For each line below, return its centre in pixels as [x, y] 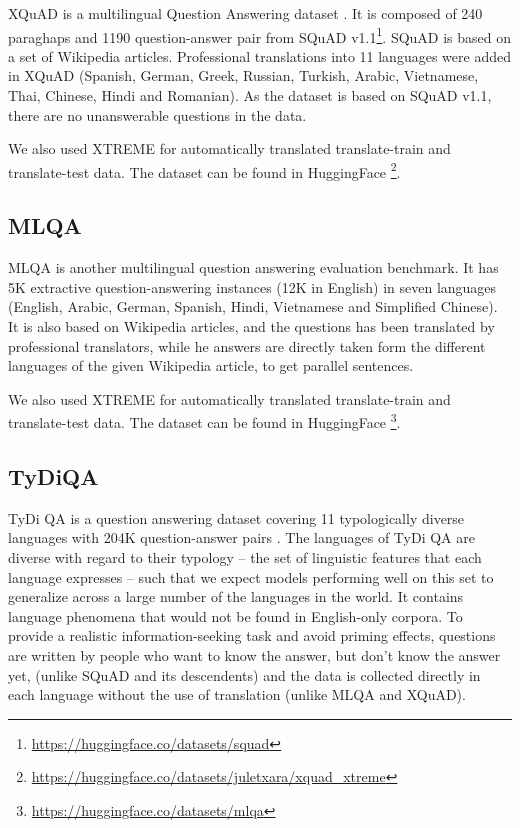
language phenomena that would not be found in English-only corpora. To [235, 615]
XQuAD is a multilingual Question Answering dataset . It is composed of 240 [245, 13]
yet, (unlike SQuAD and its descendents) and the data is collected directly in [244, 674]
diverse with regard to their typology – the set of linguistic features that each [245, 557]
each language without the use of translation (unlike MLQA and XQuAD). [237, 694]
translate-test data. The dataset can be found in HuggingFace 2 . [204, 170]
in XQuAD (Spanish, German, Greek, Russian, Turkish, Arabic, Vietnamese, [243, 75]
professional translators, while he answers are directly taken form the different [247, 345]
